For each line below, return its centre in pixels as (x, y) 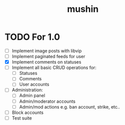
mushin (83, 9)
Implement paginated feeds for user (48, 56)
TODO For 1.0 (32, 37)
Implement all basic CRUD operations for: (54, 67)
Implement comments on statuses (46, 62)
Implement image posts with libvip (47, 51)
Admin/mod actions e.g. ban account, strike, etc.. (69, 107)
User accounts (34, 84)
